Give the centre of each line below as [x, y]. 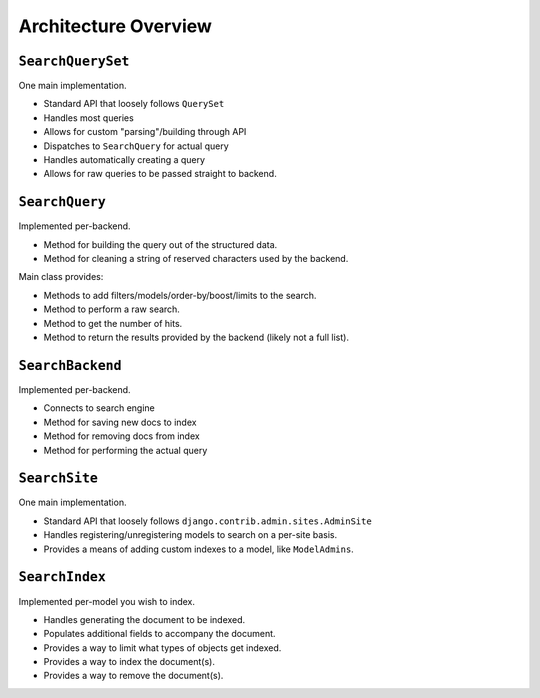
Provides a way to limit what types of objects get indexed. [162, 647]
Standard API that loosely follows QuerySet [134, 104]
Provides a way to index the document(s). [129, 662]
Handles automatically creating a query [124, 160]
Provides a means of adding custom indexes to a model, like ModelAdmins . [198, 549]
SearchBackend [70, 365]
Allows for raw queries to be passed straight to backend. [160, 174]
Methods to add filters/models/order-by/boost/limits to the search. [180, 295]
